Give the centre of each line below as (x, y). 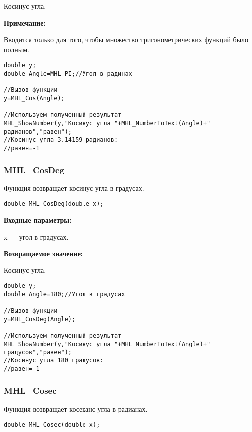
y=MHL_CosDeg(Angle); (40, 319)
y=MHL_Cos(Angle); (34, 98)
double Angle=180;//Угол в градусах (65, 295)
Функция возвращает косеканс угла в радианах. (76, 408)
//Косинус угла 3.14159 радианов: (61, 140)
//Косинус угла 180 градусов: (54, 361)
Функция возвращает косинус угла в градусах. (74, 188)
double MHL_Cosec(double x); (52, 425)
